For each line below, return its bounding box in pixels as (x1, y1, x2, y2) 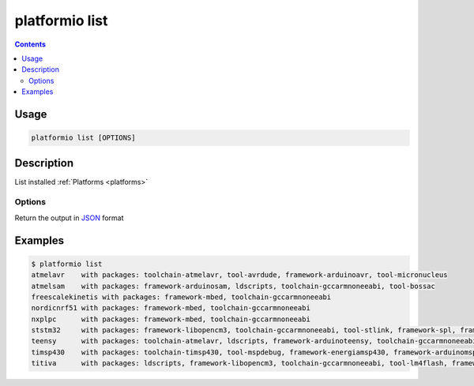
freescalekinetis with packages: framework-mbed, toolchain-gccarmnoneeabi (31, 292, 332, 302)
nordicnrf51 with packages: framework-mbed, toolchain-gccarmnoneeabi (31, 304, 311, 313)
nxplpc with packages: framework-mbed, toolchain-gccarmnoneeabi (31, 314, 311, 324)
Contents (14, 39, 47, 49)
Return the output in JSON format (14, 213, 124, 223)
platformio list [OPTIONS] (31, 133, 136, 142)
